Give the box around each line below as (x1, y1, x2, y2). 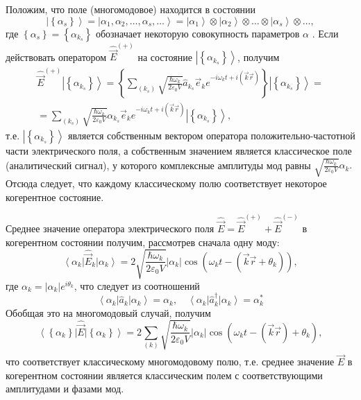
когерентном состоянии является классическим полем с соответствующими (6, 367, 323, 382)
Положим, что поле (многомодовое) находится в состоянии (6, 2, 256, 16)
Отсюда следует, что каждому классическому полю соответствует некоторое (6, 176, 327, 191)
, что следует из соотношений (74, 278, 200, 293)
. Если (312, 26, 339, 40)
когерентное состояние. (6, 189, 104, 204)
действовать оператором (6, 49, 107, 64)
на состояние (137, 49, 192, 64)
